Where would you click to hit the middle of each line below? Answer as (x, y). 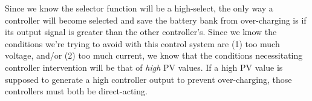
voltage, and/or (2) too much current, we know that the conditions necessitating (154, 55)
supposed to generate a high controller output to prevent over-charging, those (148, 79)
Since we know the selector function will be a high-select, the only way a (139, 8)
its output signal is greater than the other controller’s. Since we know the (141, 32)
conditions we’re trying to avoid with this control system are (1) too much (142, 43)
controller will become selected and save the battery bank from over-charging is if (156, 20)
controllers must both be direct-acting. (76, 91)
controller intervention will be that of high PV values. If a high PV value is (144, 67)
